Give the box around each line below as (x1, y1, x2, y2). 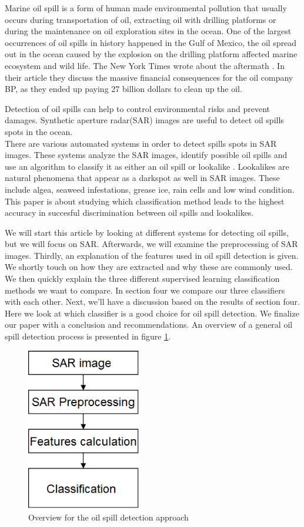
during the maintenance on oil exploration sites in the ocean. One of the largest (5, 25, 292, 37)
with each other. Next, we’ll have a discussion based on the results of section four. (5, 295, 300, 308)
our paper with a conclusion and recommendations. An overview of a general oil (5, 318, 293, 331)
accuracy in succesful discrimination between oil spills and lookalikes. (5, 206, 254, 219)
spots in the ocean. (5, 125, 73, 137)
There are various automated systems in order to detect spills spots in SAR (5, 137, 277, 149)
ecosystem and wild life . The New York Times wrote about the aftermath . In (5, 59, 285, 71)
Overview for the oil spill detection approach (28, 510, 189, 523)
